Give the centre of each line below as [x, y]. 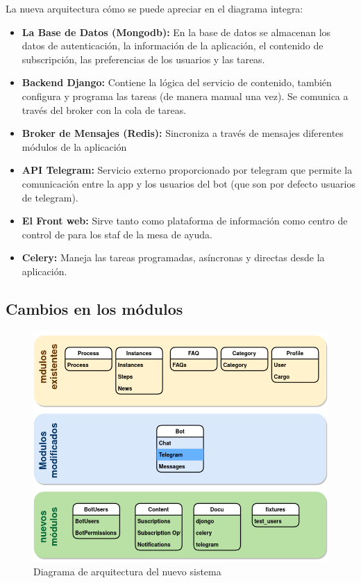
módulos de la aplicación [74, 146]
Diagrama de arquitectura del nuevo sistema [127, 572]
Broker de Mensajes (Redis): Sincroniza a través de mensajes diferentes [183, 133]
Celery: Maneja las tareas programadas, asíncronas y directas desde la [173, 257]
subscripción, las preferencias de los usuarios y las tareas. [143, 59]
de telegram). [50, 197]
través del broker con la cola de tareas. [104, 109]
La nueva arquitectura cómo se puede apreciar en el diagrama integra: [154, 8]
